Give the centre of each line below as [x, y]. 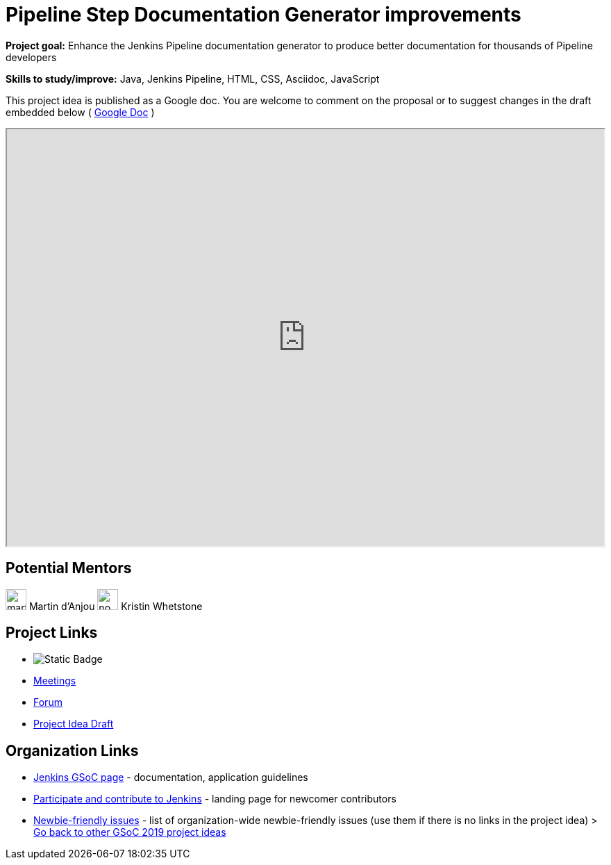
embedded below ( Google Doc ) [80, 112]
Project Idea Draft [74, 724]
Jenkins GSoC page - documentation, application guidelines [171, 777]
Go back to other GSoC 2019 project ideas [130, 832]
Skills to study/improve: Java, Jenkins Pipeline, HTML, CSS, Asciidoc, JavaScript [193, 79]
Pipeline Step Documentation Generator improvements [263, 15]
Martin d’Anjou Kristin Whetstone [116, 606]
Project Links [52, 633]
